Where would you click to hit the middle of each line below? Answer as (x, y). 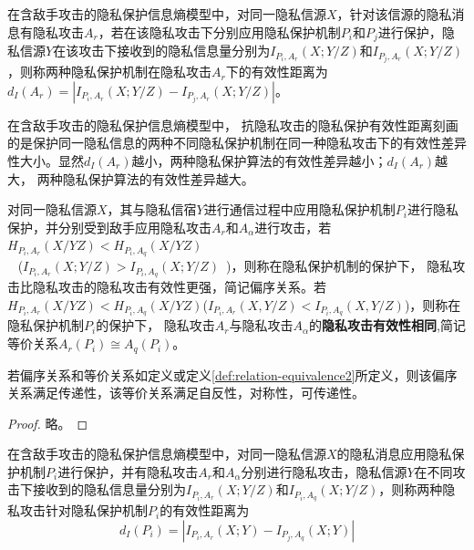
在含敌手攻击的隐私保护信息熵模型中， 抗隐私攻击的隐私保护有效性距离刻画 (233, 125)
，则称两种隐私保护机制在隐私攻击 (109, 72)
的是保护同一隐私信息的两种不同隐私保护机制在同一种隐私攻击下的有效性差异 (237, 143)
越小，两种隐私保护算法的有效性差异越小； (259, 160)
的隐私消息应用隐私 (394, 454)
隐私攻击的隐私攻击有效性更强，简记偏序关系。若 (179, 287)
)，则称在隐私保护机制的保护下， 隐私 (340, 266)
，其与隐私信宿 (152, 209)
